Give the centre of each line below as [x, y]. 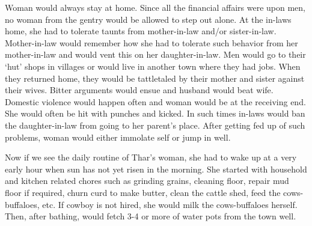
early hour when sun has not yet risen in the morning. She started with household [156, 169]
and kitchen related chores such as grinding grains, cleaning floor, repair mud [147, 181]
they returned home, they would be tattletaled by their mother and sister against [155, 78]
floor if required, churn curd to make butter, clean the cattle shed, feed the [143, 192]
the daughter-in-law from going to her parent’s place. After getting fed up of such [155, 125]
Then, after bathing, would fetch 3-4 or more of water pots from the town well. [151, 216]
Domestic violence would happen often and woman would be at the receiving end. [155, 101]
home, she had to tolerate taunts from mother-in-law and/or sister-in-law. [141, 31]
